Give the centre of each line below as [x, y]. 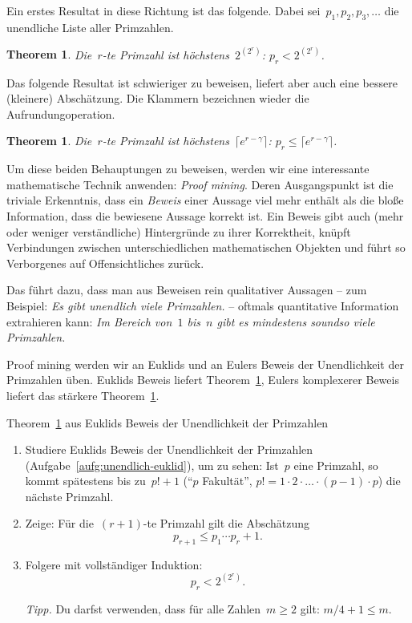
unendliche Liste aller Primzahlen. [90, 27]
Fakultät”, [227, 481]
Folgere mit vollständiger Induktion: [114, 564]
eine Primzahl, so [336, 465]
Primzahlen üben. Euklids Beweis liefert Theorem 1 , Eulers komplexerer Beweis [203, 380]
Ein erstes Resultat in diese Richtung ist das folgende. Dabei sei [164, 10]
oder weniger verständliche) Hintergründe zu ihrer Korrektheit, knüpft [179, 231]
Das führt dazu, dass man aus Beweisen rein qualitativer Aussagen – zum [187, 290]
